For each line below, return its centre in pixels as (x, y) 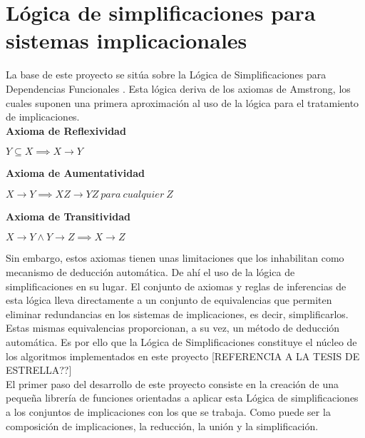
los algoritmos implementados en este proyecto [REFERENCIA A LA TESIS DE (183, 356)
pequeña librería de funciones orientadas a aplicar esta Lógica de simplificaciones (182, 398)
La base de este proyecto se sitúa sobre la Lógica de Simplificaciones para (166, 75)
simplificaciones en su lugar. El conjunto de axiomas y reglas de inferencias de (176, 286)
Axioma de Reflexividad (66, 130)
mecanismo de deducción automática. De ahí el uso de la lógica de (150, 272)
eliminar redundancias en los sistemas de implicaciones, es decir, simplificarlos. (177, 314)
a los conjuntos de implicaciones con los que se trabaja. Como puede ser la (168, 412)
